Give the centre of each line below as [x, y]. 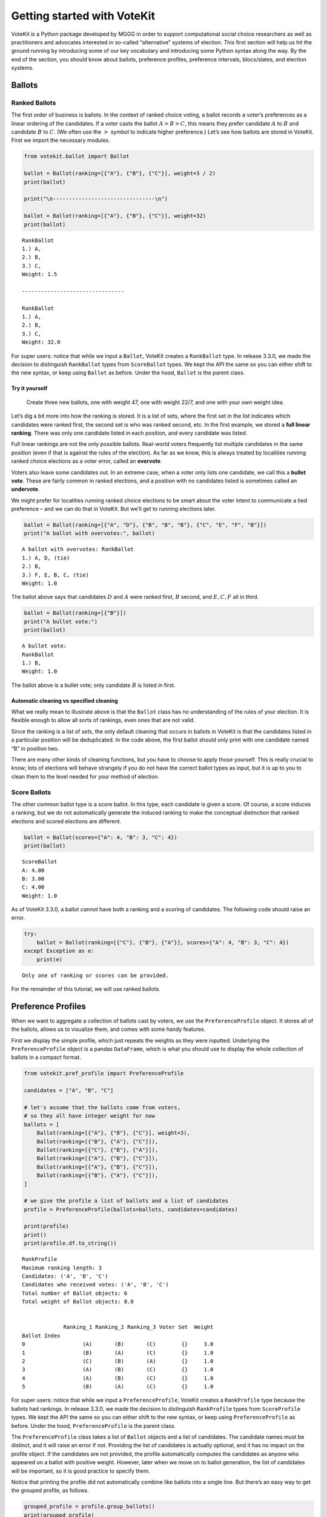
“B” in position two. [35, 748]
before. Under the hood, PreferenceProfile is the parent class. [93, 1425]
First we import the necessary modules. [61, 140]
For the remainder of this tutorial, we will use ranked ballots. [86, 988]
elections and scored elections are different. [66, 821]
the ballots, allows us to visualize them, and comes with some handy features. [108, 1029]
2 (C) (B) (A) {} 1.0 [118, 1361]
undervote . [25, 489]
